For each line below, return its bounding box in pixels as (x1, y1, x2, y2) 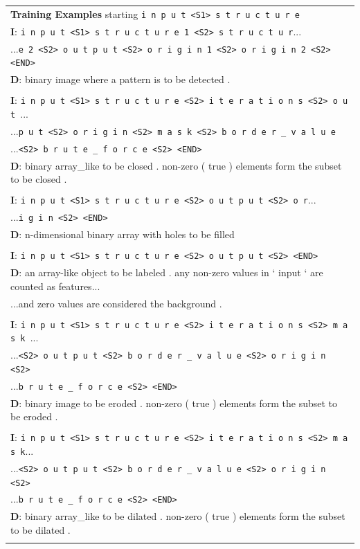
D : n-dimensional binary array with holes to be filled (10, 227, 235, 242)
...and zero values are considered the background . (10, 296, 222, 310)
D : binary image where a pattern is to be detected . (10, 72, 231, 87)
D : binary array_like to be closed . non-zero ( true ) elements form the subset (10, 158, 342, 172)
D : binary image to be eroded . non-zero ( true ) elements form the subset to (10, 395, 338, 410)
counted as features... (10, 278, 100, 293)
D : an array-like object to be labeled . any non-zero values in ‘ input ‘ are (10, 265, 323, 280)
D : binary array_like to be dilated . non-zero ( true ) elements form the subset (10, 509, 345, 523)
